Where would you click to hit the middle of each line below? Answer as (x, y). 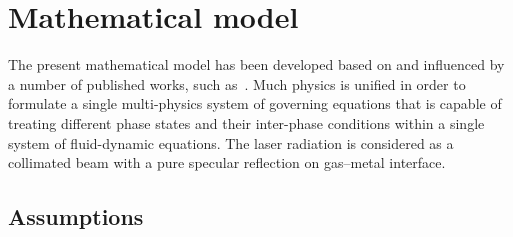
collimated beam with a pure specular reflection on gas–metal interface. (227, 162)
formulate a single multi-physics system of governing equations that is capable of (255, 103)
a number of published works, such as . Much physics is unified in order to (237, 83)
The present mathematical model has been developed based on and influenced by (256, 64)
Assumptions (76, 216)
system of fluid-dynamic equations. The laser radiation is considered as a (231, 142)
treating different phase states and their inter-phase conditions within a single (246, 122)
